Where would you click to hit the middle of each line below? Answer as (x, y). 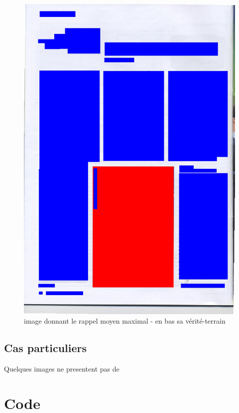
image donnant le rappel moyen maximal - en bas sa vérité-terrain (125, 321)
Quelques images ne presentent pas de (62, 368)
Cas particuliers (46, 348)
